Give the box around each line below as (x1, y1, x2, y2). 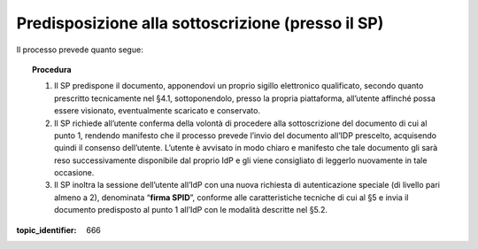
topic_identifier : (16, 224, 77, 235)
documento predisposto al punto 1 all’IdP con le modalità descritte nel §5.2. (54, 205, 328, 215)
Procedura (32, 64, 72, 74)
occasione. (54, 167, 95, 178)
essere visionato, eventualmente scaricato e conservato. (54, 105, 261, 116)
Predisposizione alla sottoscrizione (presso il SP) (16, 13, 384, 33)
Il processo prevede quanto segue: (16, 44, 143, 55)
